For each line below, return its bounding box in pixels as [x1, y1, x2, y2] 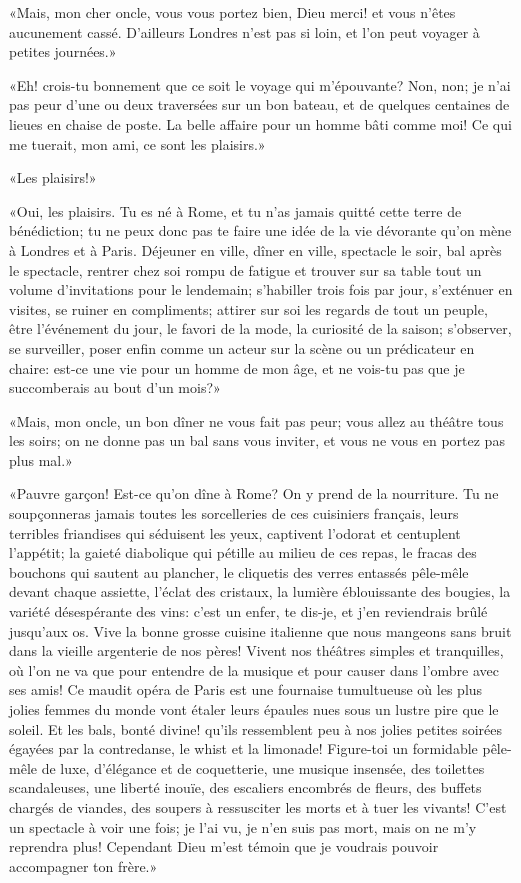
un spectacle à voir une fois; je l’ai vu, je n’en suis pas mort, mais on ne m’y [9, 816, 477, 837]
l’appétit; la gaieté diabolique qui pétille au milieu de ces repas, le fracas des [9, 542, 477, 563]
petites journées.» [9, 41, 117, 62]
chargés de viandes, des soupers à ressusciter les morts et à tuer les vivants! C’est [9, 796, 507, 817]
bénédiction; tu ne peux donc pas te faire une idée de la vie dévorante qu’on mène [9, 220, 512, 241]
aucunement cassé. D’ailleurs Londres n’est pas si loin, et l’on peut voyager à [9, 21, 480, 42]
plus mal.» [9, 449, 73, 470]
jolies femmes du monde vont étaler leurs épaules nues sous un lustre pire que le [9, 699, 499, 719]
